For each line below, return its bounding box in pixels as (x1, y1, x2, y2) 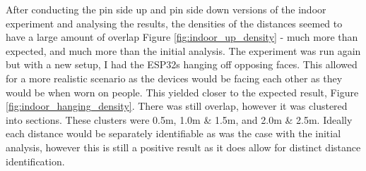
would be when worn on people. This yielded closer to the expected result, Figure (6, 84, 359, 99)
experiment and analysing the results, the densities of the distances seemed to (6, 15, 343, 30)
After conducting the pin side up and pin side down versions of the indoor (6, 2, 326, 16)
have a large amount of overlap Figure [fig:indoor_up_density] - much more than (6, 30, 358, 44)
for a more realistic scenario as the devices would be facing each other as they (6, 70, 343, 85)
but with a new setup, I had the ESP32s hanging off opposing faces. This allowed (6, 57, 358, 72)
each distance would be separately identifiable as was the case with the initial (6, 126, 341, 141)
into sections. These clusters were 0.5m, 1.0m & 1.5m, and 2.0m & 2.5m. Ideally (6, 112, 353, 127)
